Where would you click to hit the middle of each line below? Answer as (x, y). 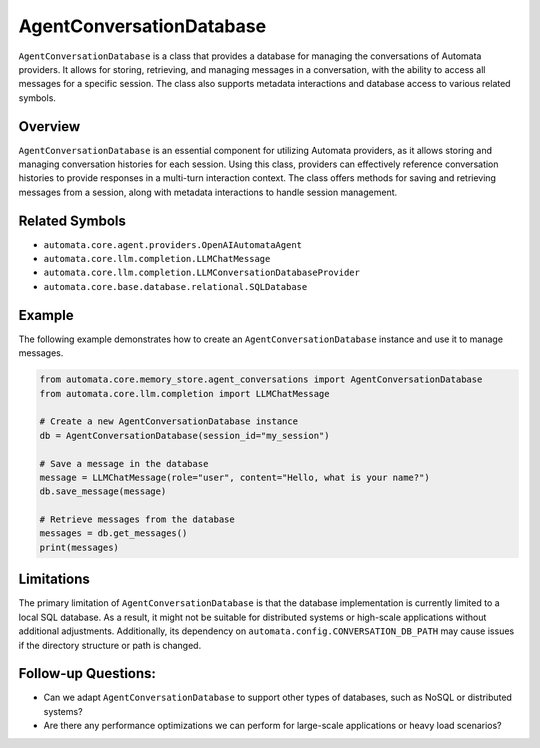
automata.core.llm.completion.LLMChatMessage (157, 259)
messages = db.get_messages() (113, 533)
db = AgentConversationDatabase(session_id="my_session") (184, 435)
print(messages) (79, 547)
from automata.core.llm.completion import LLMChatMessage (184, 393)
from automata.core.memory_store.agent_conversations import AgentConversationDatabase (261, 379)
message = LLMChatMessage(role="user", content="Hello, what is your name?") (234, 477)
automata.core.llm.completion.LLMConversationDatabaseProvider (201, 273)
